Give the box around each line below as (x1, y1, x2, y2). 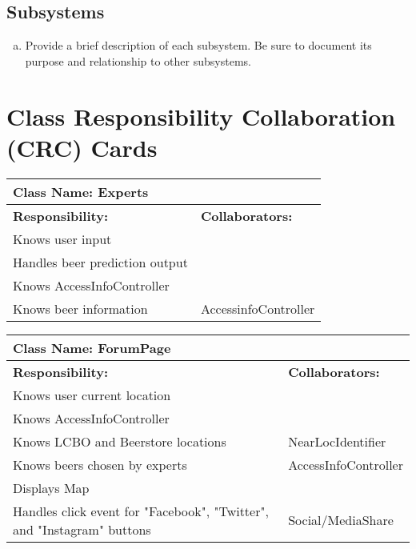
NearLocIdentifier (288, 431, 386, 451)
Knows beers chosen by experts (13, 455, 187, 474)
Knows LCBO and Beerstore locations (13, 431, 226, 451)
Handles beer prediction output (13, 252, 188, 271)
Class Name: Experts (13, 182, 149, 201)
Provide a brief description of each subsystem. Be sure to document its (25, 37, 372, 54)
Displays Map (13, 478, 90, 497)
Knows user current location (13, 385, 171, 404)
